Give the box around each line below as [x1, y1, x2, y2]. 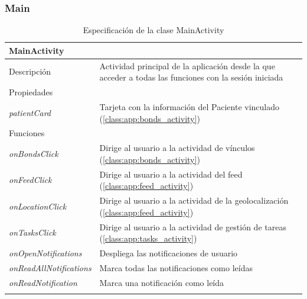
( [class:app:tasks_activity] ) [99, 232, 197, 245]
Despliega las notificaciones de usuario [99, 246, 238, 259]
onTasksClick [9, 226, 56, 239]
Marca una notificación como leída [99, 276, 224, 288]
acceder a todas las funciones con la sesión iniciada [99, 71, 283, 83]
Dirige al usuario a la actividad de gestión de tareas [99, 220, 286, 233]
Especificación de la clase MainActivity [83, 24, 224, 36]
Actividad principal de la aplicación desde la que [99, 59, 275, 72]
